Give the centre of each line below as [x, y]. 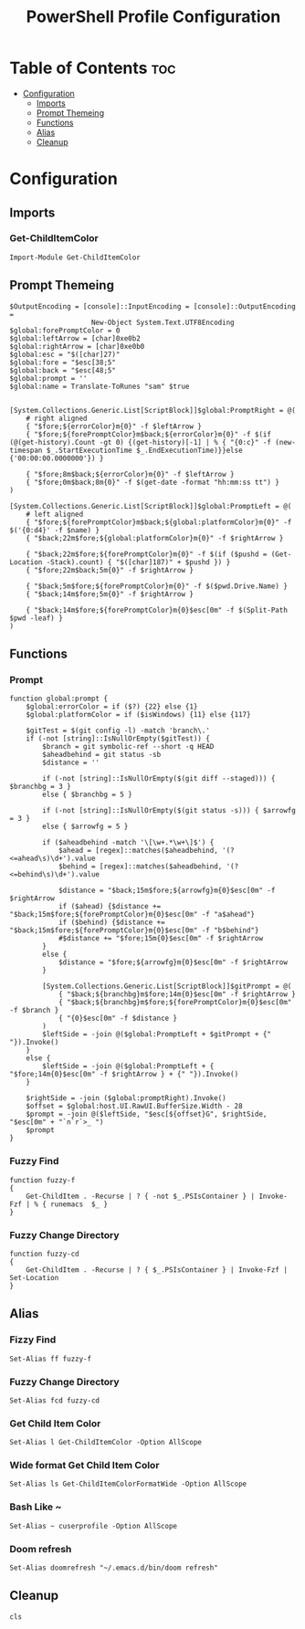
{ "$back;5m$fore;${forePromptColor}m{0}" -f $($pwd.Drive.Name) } [157, 586]
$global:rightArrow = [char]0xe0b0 [77, 346]
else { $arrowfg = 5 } [85, 827]
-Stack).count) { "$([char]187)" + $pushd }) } [138, 562]
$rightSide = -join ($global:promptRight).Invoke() [126, 1098]
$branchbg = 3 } [40, 787]
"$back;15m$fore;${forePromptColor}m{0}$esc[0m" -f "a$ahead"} [132, 915]
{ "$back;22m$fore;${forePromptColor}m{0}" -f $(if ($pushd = [147, 554]
